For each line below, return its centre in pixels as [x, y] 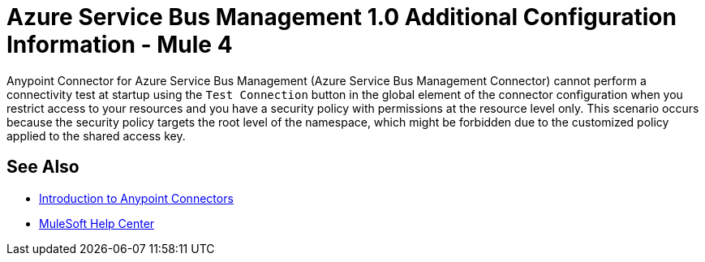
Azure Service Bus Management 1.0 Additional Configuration [342, 17]
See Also [43, 167]
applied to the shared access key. [96, 135]
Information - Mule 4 [120, 45]
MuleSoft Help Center [97, 223]
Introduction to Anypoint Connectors [136, 198]
